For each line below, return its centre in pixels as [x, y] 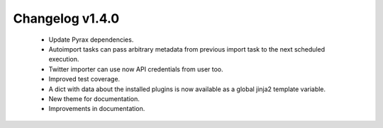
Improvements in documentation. [97, 109]
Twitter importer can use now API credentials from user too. [136, 69]
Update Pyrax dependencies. [91, 40]
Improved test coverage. [84, 79]
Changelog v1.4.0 [66, 18]
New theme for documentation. [94, 98]
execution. [64, 59]
